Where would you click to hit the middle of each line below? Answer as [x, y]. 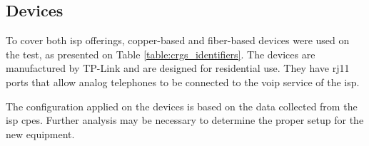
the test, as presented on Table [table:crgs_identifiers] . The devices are [161, 54]
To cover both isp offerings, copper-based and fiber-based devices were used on [178, 40]
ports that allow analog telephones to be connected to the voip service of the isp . [183, 82]
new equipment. [40, 134]
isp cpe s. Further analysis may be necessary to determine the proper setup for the [185, 120]
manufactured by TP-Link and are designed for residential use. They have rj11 [178, 68]
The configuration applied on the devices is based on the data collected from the [182, 106]
